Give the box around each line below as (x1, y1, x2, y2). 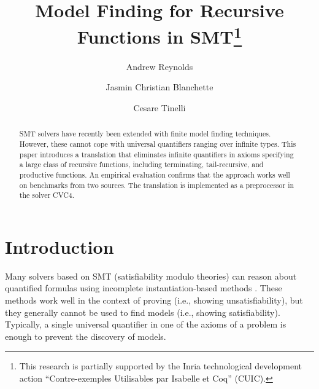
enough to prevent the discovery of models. (5, 329, 166, 342)
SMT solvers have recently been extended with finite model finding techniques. (19, 128, 271, 139)
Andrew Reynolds (126, 60, 193, 73)
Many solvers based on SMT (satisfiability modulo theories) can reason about (5, 269, 297, 282)
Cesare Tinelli (133, 101, 186, 114)
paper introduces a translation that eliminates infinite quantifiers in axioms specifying (19, 149, 294, 159)
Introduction (5, 234, 114, 259)
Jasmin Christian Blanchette (106, 81, 213, 93)
